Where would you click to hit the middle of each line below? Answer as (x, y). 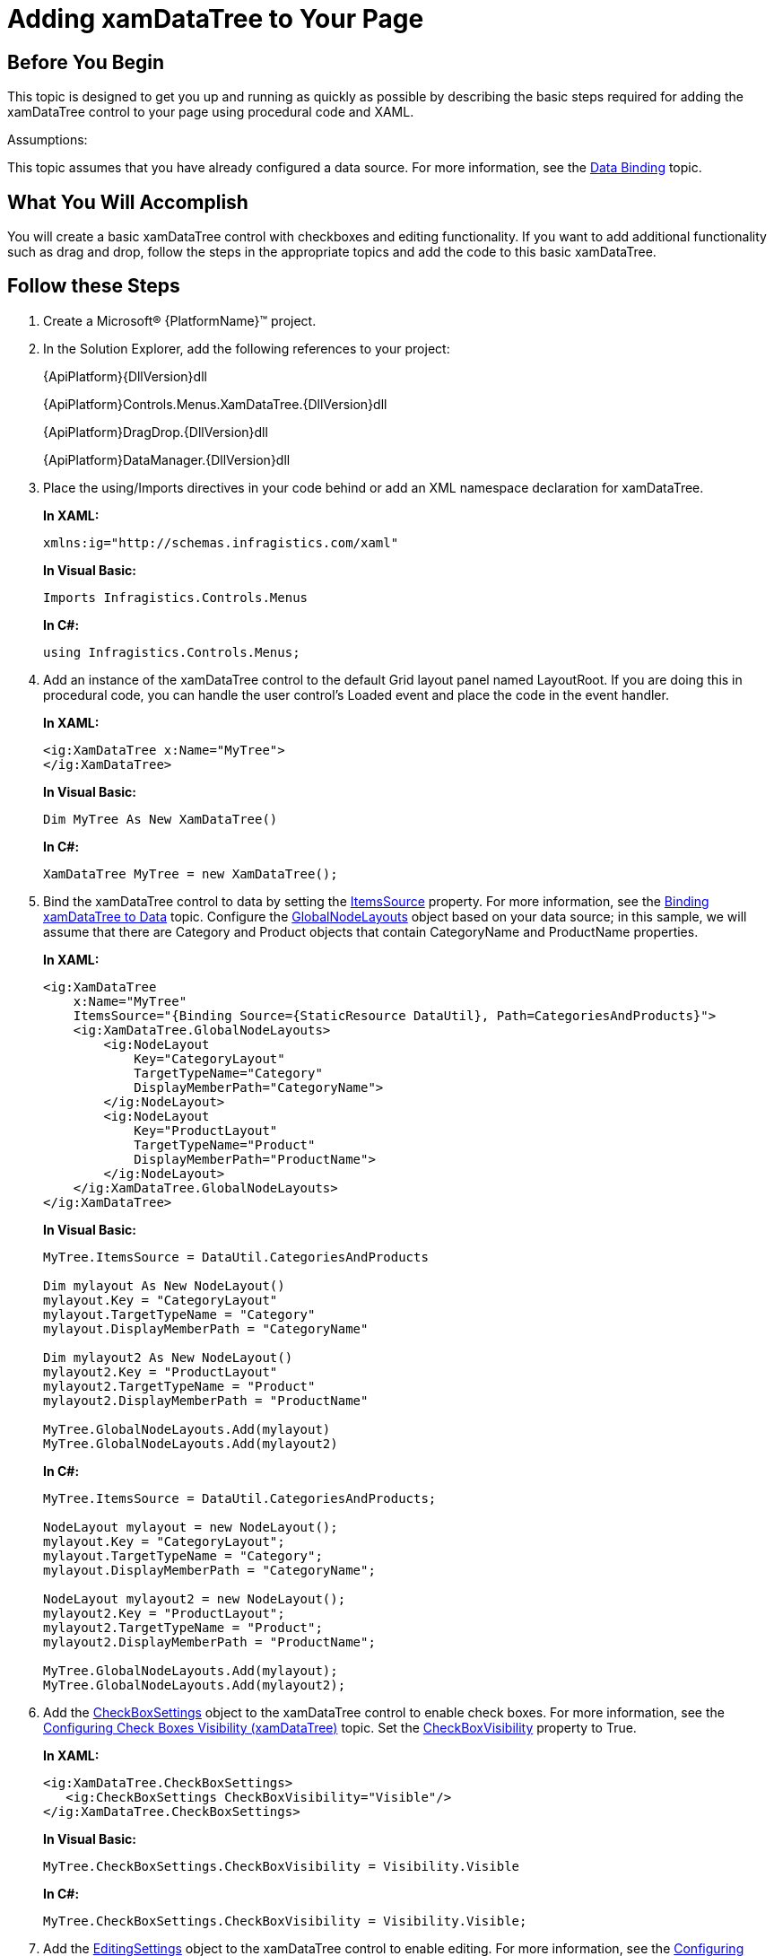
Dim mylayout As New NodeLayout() (164, 1285)
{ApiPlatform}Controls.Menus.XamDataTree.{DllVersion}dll (215, 404)
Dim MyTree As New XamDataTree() (161, 819)
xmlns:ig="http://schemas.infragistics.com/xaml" (221, 542)
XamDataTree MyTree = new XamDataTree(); (191, 873)
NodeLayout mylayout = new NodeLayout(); (191, 1527)
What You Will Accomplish (128, 202)
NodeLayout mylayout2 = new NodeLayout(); (195, 1598)
